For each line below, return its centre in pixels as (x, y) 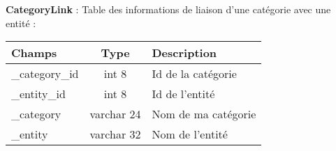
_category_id (45, 74)
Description (184, 53)
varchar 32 (115, 134)
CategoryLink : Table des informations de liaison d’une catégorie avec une (168, 9)
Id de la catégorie (194, 74)
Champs (34, 53)
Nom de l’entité (190, 134)
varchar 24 (115, 114)
